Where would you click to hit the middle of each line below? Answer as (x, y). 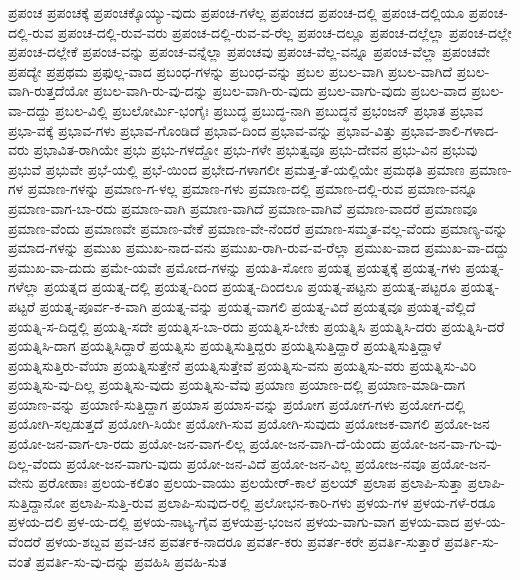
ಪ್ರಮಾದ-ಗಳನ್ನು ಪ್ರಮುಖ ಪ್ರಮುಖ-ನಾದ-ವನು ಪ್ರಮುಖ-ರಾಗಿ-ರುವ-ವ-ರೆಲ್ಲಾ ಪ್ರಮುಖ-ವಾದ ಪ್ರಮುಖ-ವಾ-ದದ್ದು (259, 247)
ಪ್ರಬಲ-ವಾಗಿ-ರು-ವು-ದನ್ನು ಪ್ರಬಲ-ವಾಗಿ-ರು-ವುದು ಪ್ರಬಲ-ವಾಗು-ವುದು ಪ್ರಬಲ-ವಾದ (280, 90)
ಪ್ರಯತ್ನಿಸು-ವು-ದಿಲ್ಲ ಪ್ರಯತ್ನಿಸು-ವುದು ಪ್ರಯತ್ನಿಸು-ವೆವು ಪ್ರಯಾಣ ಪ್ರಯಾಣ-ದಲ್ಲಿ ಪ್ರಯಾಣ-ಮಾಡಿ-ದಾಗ (236, 384)
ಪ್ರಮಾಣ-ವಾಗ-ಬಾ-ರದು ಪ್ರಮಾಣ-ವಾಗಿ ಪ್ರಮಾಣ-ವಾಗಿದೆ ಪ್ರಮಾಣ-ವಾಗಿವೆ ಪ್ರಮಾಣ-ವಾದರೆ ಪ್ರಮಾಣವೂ (243, 207)
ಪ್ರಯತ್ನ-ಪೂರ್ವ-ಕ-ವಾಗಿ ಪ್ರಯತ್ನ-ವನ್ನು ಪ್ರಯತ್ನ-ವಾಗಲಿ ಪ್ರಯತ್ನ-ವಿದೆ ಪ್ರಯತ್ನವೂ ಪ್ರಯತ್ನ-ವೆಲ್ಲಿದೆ (257, 305)
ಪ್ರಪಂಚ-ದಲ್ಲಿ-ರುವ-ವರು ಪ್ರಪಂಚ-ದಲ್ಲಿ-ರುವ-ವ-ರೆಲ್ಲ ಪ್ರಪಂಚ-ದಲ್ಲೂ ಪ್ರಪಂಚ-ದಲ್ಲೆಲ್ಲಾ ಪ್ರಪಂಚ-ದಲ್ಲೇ (284, 31)
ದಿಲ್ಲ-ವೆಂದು (35, 462)
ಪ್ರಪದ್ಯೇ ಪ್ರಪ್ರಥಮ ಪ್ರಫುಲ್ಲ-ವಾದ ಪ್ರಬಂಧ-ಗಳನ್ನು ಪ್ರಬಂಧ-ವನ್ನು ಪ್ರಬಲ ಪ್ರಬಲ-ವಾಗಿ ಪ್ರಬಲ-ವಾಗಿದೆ (230, 70)
